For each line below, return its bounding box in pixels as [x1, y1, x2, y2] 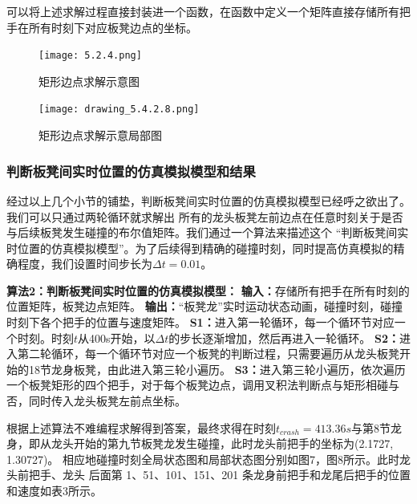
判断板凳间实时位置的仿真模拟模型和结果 [6, 161, 256, 181]
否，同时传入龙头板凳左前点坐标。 [6, 392, 186, 409]
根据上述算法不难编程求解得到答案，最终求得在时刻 [6, 419, 276, 436]
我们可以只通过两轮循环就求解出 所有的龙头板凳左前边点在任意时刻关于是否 [6, 208, 403, 225]
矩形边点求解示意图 [38, 72, 140, 89]
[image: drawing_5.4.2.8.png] [38, 104, 200, 116]
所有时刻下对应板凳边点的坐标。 [28, 18, 197, 35]
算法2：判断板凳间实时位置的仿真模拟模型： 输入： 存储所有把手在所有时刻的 [6, 282, 410, 299]
